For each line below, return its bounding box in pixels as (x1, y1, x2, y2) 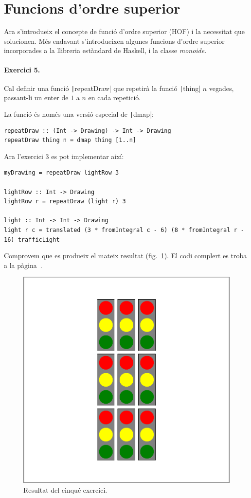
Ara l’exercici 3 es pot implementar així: (4, 151, 124, 161)
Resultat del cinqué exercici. (23, 484, 108, 495)
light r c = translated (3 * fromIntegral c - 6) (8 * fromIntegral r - (4, 226, 244, 233)
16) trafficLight (4, 236, 60, 243)
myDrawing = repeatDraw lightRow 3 (4, 169, 119, 177)
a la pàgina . (4, 260, 42, 270)
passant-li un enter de (4, 92, 69, 103)
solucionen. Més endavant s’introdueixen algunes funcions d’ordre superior (4, 36, 225, 46)
